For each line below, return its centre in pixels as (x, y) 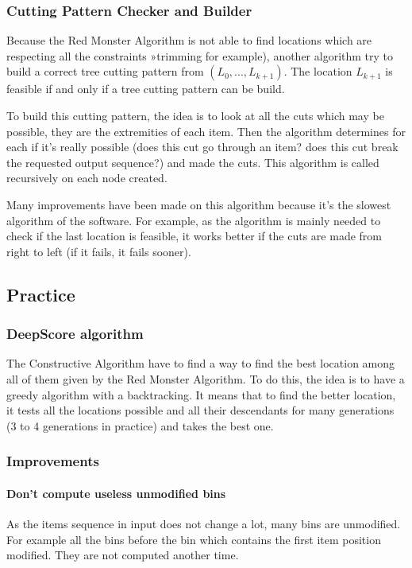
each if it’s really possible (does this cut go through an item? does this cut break (202, 147)
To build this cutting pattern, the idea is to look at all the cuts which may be (195, 115)
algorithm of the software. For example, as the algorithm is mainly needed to (194, 220)
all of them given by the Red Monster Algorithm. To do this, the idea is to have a (206, 378)
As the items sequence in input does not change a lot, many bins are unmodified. (204, 523)
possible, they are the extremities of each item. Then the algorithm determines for (206, 131)
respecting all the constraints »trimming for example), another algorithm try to (200, 55)
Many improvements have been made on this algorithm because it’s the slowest (199, 204)
